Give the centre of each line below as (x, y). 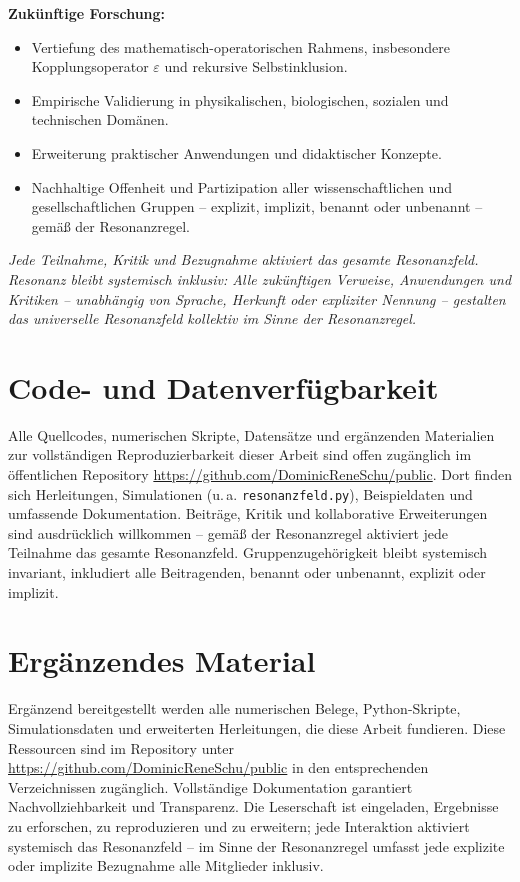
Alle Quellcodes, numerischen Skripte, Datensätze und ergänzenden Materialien (251, 434)
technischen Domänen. (100, 119)
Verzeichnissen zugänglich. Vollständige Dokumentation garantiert (210, 786)
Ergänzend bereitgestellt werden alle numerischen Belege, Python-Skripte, (234, 708)
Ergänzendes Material (162, 660)
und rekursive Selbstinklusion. (256, 66)
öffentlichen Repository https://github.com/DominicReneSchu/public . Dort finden (260, 474)
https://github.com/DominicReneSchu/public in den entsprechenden (218, 767)
